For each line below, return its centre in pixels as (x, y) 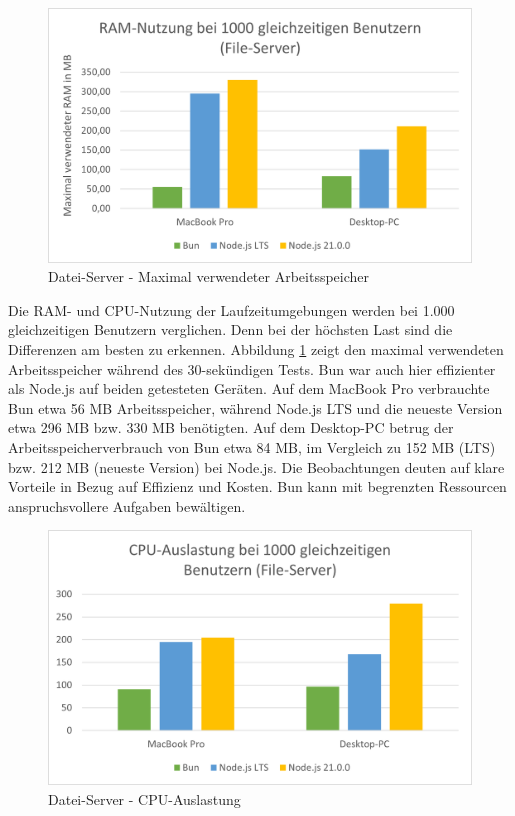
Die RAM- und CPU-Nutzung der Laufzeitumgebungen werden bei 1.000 (231, 309)
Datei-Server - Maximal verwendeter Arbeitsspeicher (209, 276)
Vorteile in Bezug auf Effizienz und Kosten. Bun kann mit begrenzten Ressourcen (257, 486)
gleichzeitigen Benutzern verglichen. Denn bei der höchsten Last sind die (230, 329)
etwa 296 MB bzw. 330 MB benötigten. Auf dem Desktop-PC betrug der (231, 427)
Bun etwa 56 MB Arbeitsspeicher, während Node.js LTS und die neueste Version (255, 407)
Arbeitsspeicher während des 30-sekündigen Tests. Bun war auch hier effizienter (252, 368)
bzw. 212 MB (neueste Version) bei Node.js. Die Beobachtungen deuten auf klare (256, 466)
